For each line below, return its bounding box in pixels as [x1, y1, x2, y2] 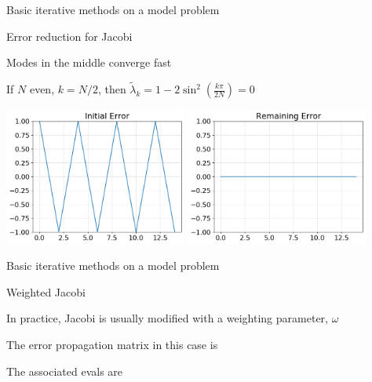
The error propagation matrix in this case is [6, 337, 218, 353]
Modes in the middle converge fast [6, 54, 172, 71]
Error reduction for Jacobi [6, 27, 133, 44]
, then [97, 81, 126, 96]
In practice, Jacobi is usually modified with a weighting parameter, [6, 310, 328, 326]
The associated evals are [6, 362, 123, 379]
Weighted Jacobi [6, 283, 86, 300]
